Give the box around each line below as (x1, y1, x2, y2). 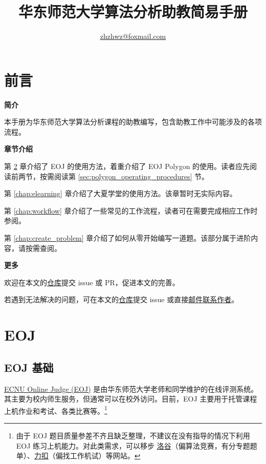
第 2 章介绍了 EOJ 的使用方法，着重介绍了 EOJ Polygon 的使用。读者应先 (4, 161, 250, 172)
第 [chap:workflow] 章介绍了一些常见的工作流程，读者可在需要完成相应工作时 (4, 205, 258, 216)
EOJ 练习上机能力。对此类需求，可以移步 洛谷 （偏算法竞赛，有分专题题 (16, 440, 257, 451)
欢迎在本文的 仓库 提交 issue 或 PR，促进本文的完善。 (4, 277, 180, 287)
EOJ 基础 (4, 359, 54, 375)
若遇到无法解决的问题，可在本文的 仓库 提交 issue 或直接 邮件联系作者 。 (4, 294, 239, 305)
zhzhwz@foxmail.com (100, 31, 166, 41)
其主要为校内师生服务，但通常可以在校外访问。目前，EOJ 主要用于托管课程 (4, 393, 257, 404)
